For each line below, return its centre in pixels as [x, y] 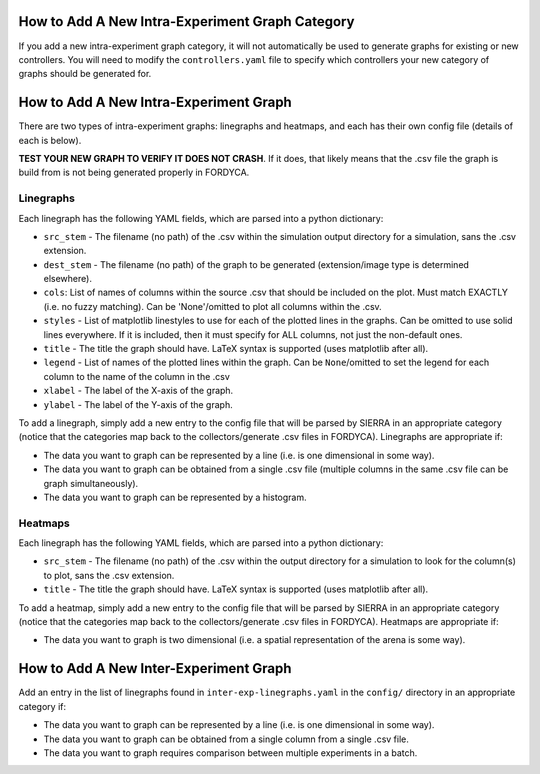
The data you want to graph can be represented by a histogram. [175, 497]
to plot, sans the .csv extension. [109, 575]
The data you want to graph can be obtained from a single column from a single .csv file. [226, 739]
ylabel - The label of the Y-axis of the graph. [138, 404]
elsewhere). [67, 279]
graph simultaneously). [91, 483]
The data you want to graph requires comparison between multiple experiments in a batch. [230, 752]
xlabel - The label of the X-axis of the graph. [138, 391]
